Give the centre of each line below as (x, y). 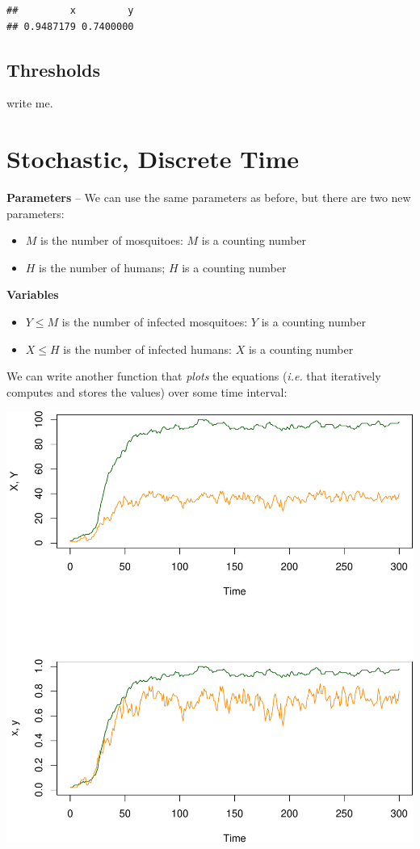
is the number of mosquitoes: (112, 240)
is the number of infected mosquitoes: (155, 322)
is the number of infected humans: (147, 349)
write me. (30, 103)
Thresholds (53, 69)
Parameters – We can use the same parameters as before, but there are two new (209, 198)
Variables (33, 294)
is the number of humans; (102, 267)
